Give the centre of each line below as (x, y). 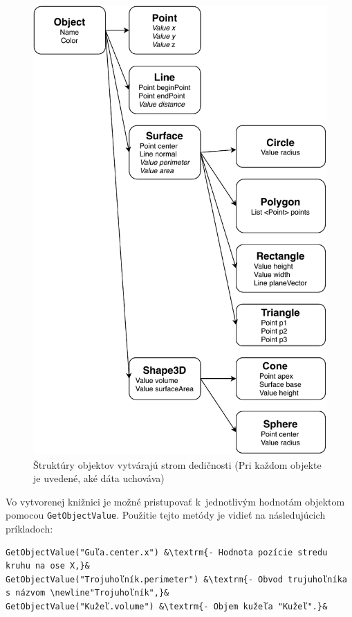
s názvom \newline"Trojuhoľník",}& (87, 593)
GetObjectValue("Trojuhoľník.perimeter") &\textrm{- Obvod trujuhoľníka (176, 579)
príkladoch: (29, 529)
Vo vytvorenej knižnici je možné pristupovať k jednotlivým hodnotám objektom (175, 501)
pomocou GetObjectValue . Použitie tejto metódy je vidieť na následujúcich (166, 515)
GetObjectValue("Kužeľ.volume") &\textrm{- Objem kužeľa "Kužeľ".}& (167, 606)
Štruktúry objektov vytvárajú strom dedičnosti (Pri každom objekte (177, 464)
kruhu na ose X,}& (48, 566)
